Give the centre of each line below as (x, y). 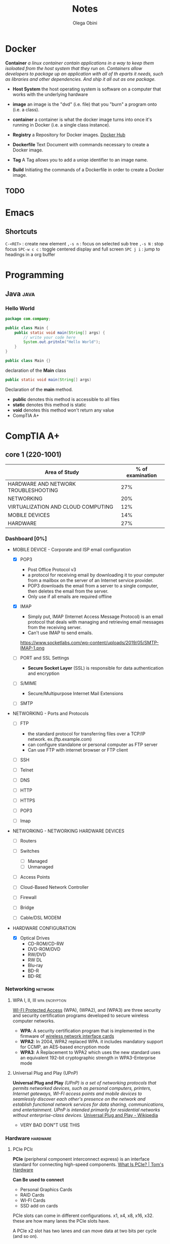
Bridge (27, 908)
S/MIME (28, 683)
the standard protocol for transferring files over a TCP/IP (87, 734)
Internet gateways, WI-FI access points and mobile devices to (77, 1094)
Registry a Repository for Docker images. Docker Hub (69, 135)
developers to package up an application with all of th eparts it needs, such (84, 74)
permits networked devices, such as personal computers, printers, (82, 1088)
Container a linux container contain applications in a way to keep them (80, 63)
